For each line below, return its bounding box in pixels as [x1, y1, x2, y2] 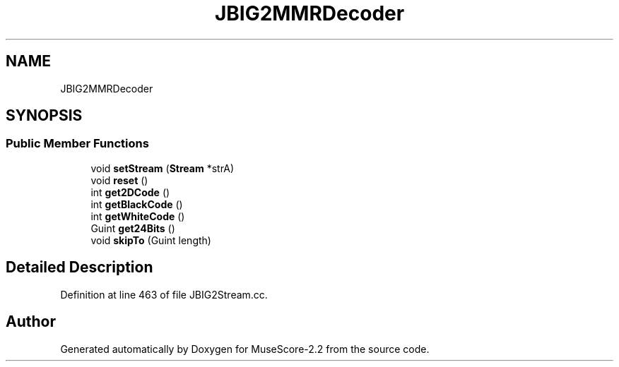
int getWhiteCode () [90, 210, 185, 222]
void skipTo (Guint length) [90, 234, 211, 246]
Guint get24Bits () [90, 222, 175, 234]
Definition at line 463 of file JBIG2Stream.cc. [60, 288, 268, 301]
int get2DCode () [90, 186, 170, 198]
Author [6, 313, 56, 331]
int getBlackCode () [90, 198, 183, 210]
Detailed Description [6, 258, 153, 277]
